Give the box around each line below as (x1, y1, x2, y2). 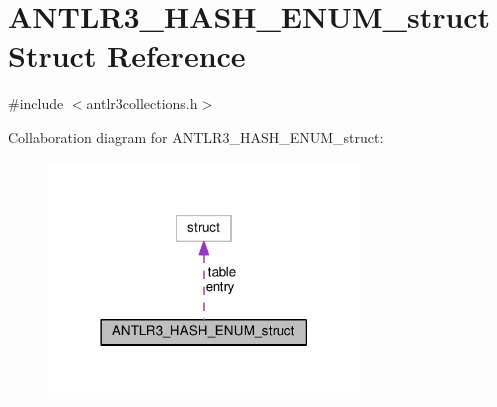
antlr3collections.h (86, 93, 198, 114)
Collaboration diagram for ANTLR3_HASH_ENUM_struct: (8, 126, 384, 147)
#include (8, 93, 64, 114)
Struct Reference (8, 35, 246, 76)
